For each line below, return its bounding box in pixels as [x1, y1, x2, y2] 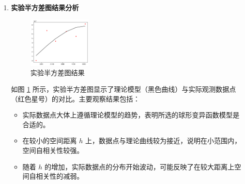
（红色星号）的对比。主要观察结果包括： [11, 93, 140, 103]
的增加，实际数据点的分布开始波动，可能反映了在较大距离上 [45, 161, 235, 171]
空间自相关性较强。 [22, 145, 84, 155]
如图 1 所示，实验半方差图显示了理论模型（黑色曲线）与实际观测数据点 [11, 84, 236, 94]
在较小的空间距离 [22, 135, 77, 146]
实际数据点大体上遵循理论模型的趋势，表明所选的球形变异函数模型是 [22, 110, 240, 120]
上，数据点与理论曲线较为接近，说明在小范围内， [85, 135, 242, 146]
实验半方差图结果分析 [11, 2, 79, 12]
